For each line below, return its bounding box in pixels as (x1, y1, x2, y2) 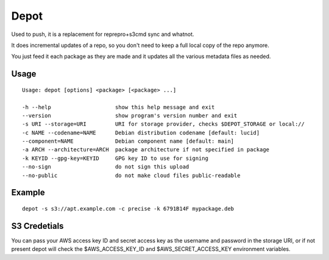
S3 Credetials (11, 220, 64, 231)
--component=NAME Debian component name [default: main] (22, 138, 235, 145)
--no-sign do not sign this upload (22, 164, 189, 170)
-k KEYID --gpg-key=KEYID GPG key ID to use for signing (22, 154, 208, 162)
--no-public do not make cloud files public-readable (22, 172, 241, 179)
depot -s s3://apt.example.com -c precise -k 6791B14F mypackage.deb (22, 205, 235, 212)
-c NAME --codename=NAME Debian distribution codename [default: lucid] (22, 129, 260, 136)
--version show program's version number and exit (22, 112, 238, 119)
